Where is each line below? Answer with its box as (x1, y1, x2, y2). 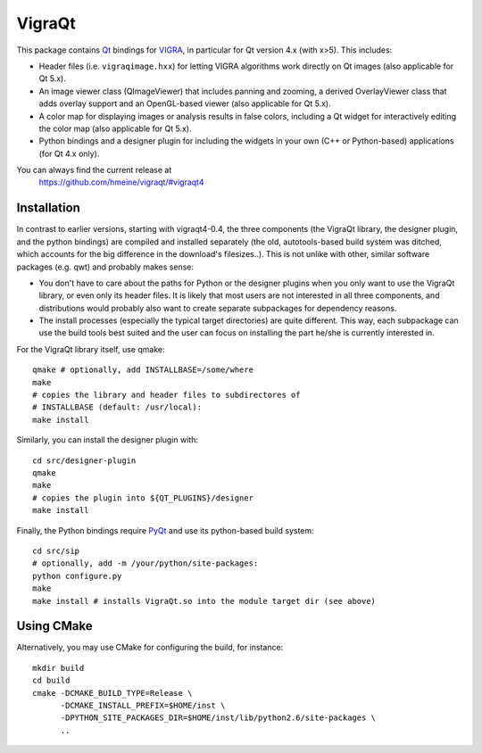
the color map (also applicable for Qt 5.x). (38, 123, 192, 134)
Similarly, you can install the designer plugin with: (16, 434, 199, 445)
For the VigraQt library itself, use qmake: (16, 343, 165, 354)
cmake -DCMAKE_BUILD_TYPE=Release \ (32, 688, 193, 698)
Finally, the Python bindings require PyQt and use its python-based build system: (16, 525, 314, 535)
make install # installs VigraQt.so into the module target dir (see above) (32, 596, 377, 606)
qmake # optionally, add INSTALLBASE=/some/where (32, 365, 254, 375)
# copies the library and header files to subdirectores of (32, 390, 301, 401)
